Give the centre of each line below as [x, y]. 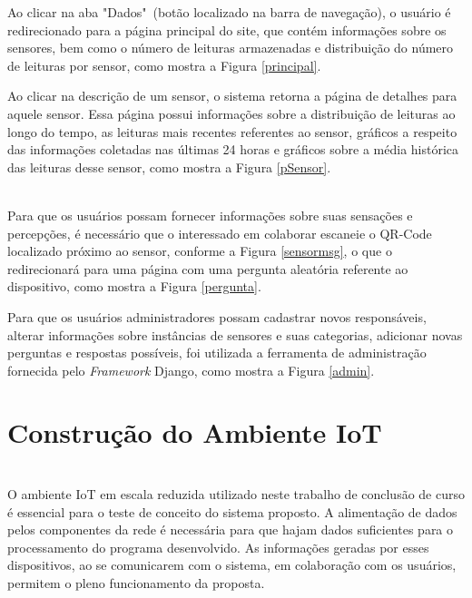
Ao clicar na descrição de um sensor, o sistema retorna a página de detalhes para [232, 96]
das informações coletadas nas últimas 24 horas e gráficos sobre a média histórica [233, 149]
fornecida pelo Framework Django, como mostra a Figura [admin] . [191, 370]
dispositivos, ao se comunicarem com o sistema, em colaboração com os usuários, [232, 565]
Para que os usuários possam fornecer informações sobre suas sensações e [210, 215]
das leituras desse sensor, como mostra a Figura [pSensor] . [169, 167]
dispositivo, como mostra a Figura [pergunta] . [134, 286]
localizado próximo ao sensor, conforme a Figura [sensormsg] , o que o [200, 251]
